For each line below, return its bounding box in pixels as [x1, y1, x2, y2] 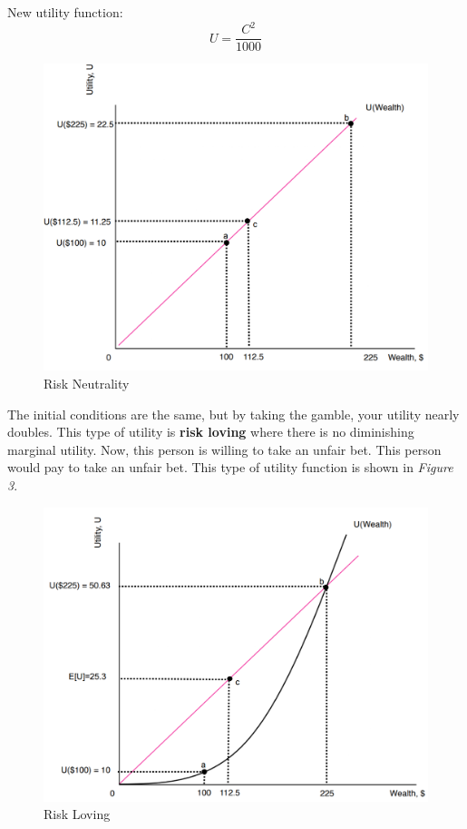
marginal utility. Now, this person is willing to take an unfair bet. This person [7, 439, 442, 459]
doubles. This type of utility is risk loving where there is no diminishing [7, 422, 414, 441]
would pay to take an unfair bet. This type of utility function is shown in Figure [7, 458, 453, 477]
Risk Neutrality [44, 374, 130, 393]
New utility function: [7, 3, 123, 21]
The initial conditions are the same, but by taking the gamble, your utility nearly [7, 404, 460, 423]
